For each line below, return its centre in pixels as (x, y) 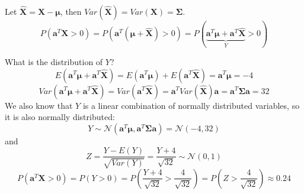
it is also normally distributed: (60, 117)
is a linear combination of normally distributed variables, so (191, 105)
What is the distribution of (54, 61)
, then (71, 11)
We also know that (39, 105)
